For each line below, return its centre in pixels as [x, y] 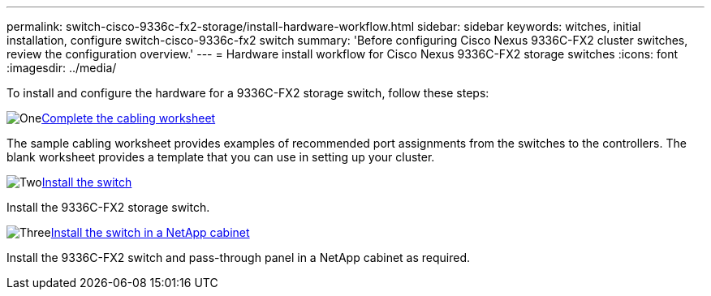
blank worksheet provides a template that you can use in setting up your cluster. [221, 157]
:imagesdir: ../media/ [62, 68]
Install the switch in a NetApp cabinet [150, 232]
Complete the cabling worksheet [129, 118]
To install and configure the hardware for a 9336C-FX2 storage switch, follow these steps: [248, 93]
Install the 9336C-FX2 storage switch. [108, 207]
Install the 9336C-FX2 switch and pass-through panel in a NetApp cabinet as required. [239, 257]
